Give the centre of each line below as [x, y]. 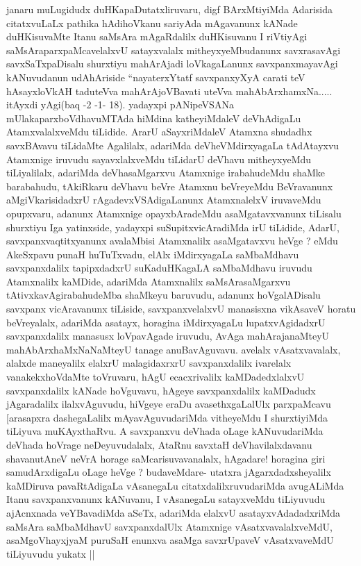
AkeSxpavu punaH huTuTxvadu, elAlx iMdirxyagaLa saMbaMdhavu [153, 254]
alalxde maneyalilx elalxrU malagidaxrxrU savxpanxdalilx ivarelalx [149, 363]
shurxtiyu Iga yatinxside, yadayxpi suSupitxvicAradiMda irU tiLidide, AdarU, [173, 227]
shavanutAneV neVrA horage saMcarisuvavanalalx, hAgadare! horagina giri [166, 458]
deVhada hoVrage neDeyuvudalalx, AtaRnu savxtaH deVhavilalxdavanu [159, 444]
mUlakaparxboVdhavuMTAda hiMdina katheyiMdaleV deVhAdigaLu [154, 118]
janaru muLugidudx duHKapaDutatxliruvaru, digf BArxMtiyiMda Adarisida [170, 9]
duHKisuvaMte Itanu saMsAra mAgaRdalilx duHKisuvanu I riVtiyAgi [157, 36]
